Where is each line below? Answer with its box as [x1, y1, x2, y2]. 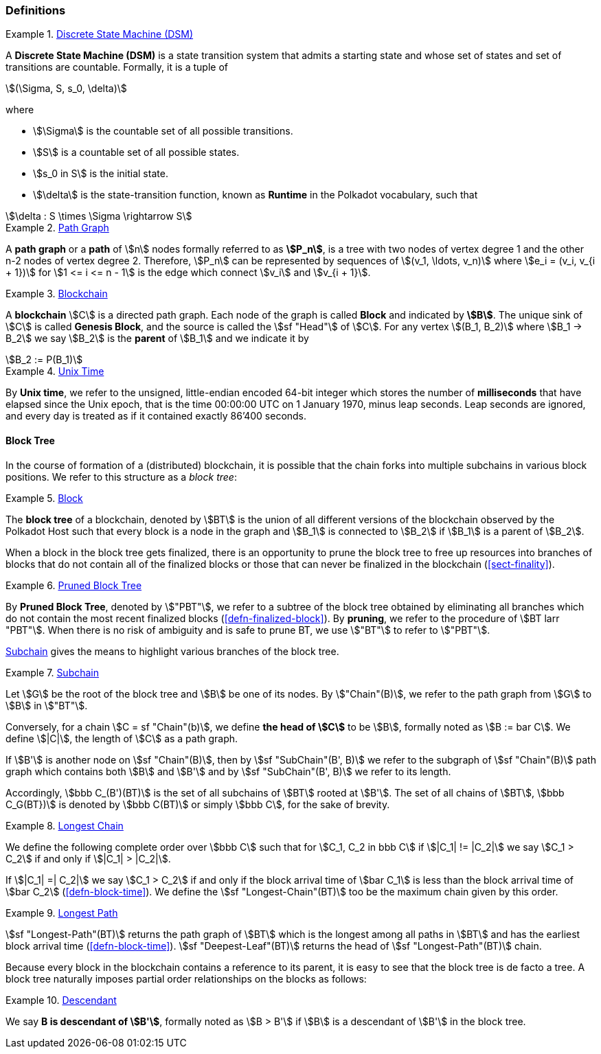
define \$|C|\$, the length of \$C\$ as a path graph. [5, 732, 238, 744]
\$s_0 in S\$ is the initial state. [33, 168, 168, 180]
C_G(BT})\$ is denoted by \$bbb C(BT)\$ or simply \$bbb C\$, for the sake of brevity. [5, 798, 390, 810]
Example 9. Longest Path [5, 906, 118, 919]
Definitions [5, 3, 66, 17]
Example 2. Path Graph [5, 222, 109, 234]
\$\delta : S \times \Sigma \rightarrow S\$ [5, 210, 192, 222]
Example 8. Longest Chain [5, 819, 124, 832]
